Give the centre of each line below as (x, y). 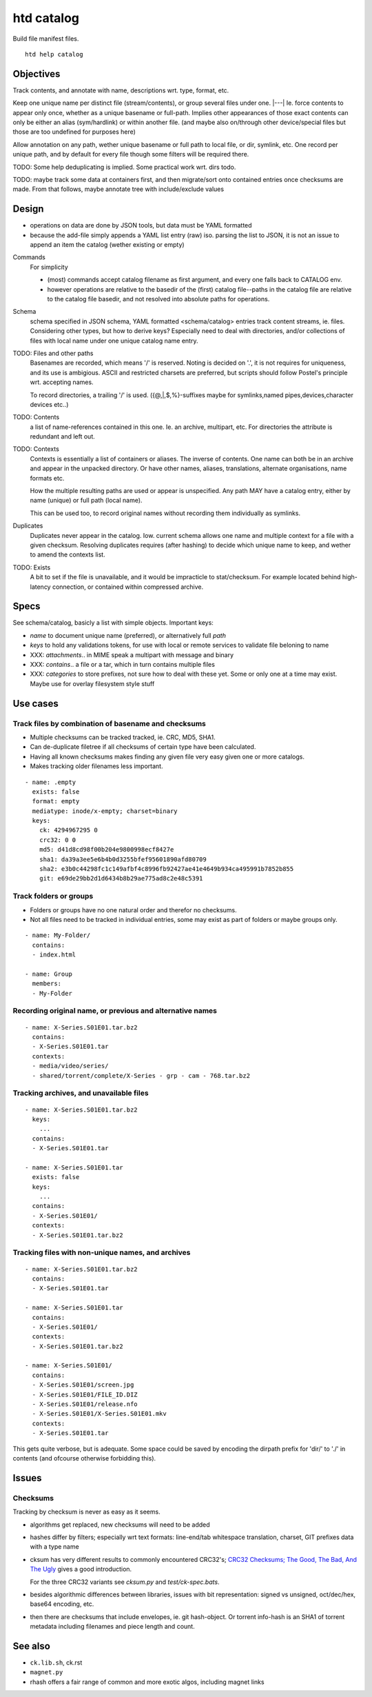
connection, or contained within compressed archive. (128, 587)
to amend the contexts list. (68, 554)
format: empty (56, 801)
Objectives (37, 73)
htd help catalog (54, 54)
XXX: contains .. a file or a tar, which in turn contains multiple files (122, 665)
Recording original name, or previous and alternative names (115, 1011)
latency (40, 587)
